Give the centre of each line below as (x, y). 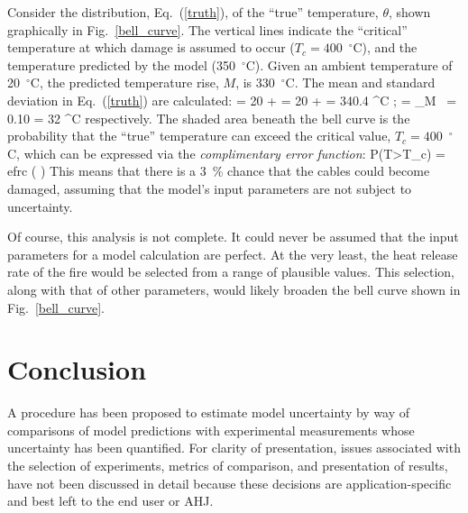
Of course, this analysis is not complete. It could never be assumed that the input (233, 237)
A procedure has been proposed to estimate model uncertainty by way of (209, 412)
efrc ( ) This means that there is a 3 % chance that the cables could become (219, 171)
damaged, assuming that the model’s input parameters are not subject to (210, 188)
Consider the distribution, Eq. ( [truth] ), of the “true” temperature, (193, 12)
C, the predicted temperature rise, (124, 82)
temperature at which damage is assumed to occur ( (151, 47)
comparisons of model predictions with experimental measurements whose (211, 430)
